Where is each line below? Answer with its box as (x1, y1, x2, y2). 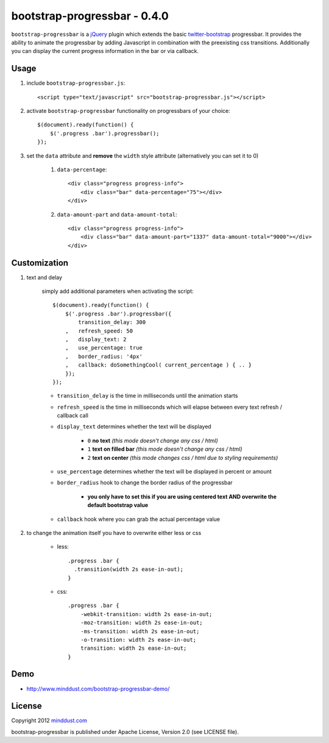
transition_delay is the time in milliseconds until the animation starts (57, 392, 238, 400)
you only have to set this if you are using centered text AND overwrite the (87, 493, 277, 500)
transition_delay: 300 (78, 319, 146, 326)
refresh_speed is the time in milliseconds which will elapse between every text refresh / (57, 403, 283, 411)
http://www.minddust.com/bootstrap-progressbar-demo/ (26, 685, 170, 692)
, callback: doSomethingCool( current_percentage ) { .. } (65, 362, 252, 368)
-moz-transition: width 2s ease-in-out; (80, 619, 203, 626)
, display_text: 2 (65, 336, 127, 343)
